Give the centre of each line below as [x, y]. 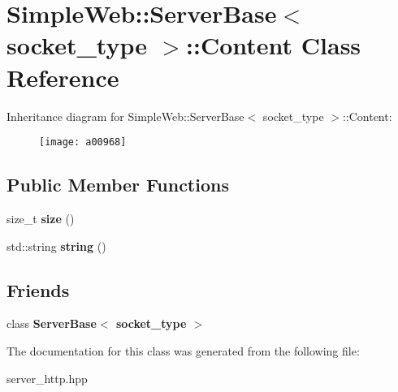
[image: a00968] [83, 142]
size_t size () [41, 218]
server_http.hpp [47, 378]
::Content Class [274, 45]
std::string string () [56, 246]
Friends [38, 289]
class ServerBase [52, 323]
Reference [63, 77]
